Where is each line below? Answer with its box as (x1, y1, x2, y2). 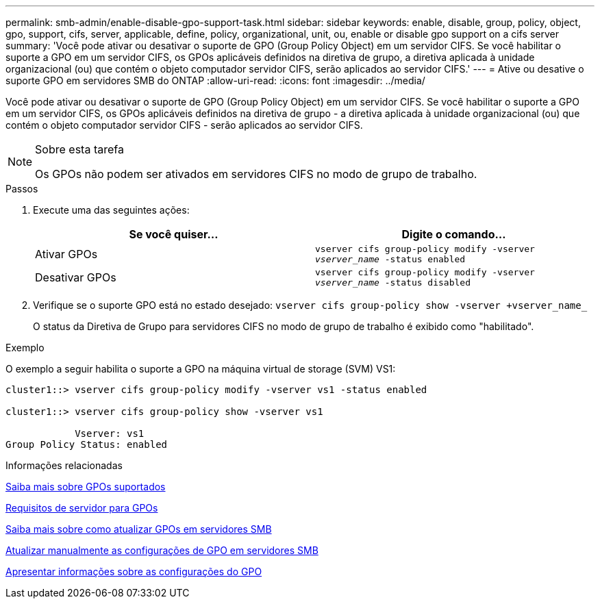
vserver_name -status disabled (315, 277, 471, 288)
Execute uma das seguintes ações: (33, 204, 190, 216)
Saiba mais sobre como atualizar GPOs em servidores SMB (5, 523, 272, 535)
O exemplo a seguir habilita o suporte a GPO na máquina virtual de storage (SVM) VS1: (5, 363, 396, 375)
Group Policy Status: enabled (5, 439, 168, 450)
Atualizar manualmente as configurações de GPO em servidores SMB (5, 544, 318, 556)
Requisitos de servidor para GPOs (5, 502, 158, 514)
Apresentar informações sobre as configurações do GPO (5, 566, 262, 577)
